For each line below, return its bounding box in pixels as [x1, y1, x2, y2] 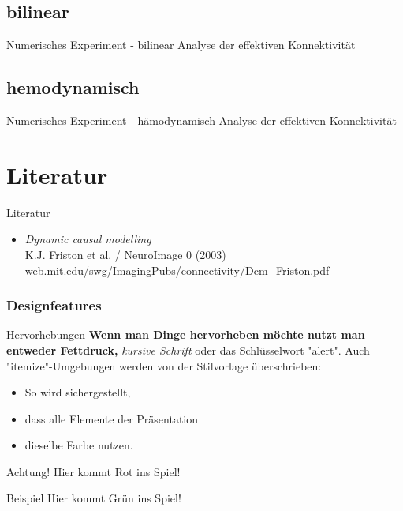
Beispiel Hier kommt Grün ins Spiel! [6, 490, 181, 506]
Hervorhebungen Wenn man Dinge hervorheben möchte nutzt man [6, 326, 365, 343]
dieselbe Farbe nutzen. [24, 437, 133, 453]
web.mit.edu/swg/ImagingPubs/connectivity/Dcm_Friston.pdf [24, 261, 330, 278]
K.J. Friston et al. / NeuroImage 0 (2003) [24, 246, 226, 262]
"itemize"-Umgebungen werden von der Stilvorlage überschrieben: [6, 357, 322, 374]
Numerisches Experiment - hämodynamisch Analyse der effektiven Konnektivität [6, 112, 397, 128]
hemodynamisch [6, 75, 140, 100]
